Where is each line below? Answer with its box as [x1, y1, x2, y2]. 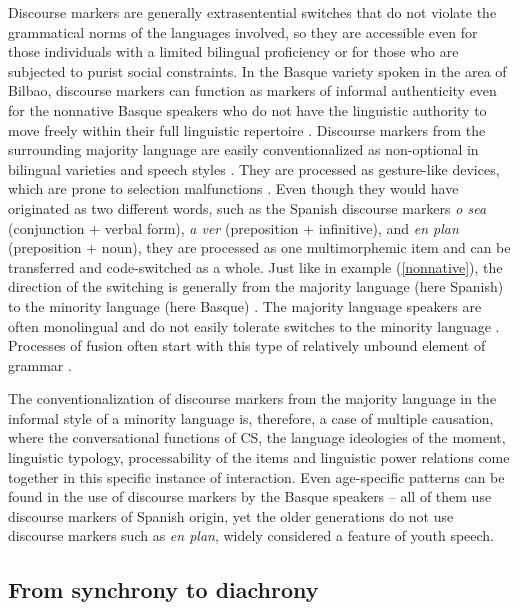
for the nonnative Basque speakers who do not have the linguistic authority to [8, 99, 487, 120]
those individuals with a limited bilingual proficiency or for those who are [8, 41, 459, 62]
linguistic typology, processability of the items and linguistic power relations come [8, 447, 510, 468]
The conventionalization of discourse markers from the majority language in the [8, 388, 497, 409]
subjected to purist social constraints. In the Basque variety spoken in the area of [8, 60, 507, 81]
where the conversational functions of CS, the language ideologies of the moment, [8, 427, 506, 448]
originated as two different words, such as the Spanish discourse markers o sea [8, 197, 487, 218]
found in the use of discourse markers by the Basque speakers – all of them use [8, 486, 492, 507]
